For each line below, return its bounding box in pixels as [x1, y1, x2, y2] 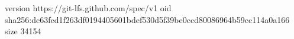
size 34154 [5, 25, 41, 37]
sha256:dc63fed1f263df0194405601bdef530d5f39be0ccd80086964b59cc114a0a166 [5, 13, 290, 25]
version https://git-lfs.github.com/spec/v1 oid [5, 2, 172, 14]
